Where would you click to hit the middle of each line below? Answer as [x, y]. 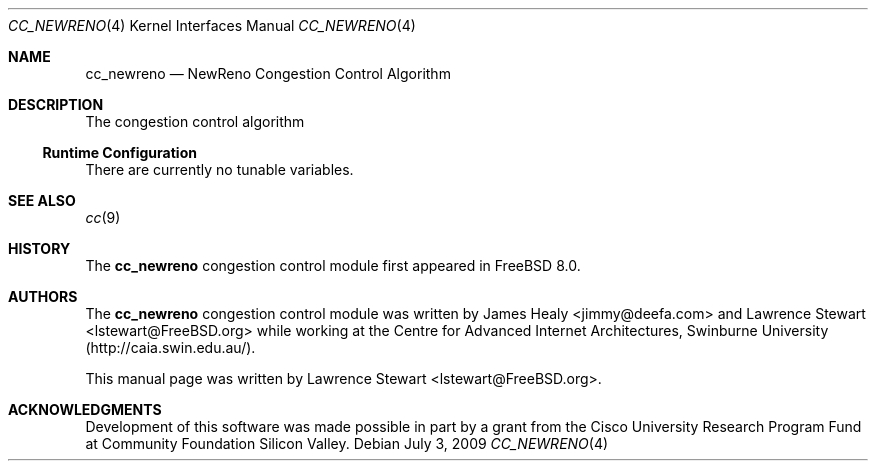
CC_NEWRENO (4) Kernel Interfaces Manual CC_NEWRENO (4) [212, 25]
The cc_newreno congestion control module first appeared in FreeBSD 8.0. [333, 265]
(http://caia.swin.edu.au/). [170, 347]
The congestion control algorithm [195, 121]
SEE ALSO [42, 200]
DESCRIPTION [56, 104]
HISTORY [39, 248]
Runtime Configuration [119, 152]
